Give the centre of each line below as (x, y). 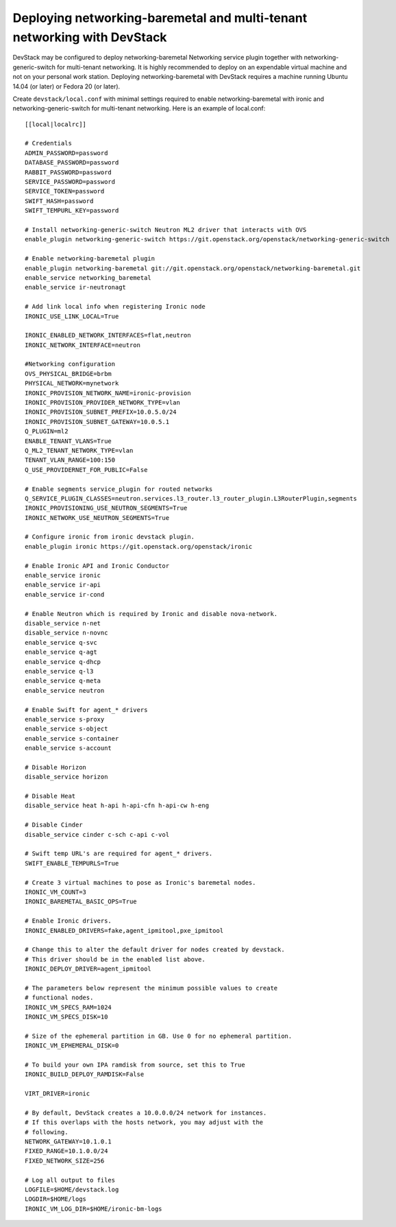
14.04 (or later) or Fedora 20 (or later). (66, 86)
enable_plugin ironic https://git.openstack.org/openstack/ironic (139, 546)
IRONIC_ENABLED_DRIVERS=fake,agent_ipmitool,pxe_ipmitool (124, 930)
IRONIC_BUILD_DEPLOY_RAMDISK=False (85, 1074)
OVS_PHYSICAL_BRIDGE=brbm (69, 373)
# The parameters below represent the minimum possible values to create (151, 988)
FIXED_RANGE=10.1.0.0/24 (66, 1151)
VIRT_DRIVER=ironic (58, 1094)
